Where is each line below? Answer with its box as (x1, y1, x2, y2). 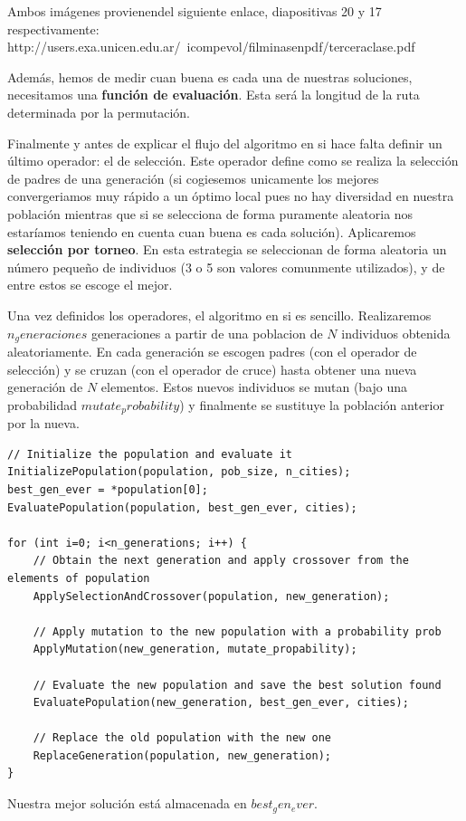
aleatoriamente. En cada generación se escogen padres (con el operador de (7, 341, 417, 360)
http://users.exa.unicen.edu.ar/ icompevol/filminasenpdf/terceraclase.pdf (7, 37, 415, 56)
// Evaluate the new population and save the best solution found (33, 678, 442, 692)
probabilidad (7, 395, 78, 414)
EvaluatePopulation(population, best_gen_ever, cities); (7, 501, 357, 514)
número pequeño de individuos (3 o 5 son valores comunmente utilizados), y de (7, 257, 445, 276)
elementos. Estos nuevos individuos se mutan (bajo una (100, 377, 408, 396)
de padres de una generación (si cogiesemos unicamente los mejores (7, 168, 379, 187)
